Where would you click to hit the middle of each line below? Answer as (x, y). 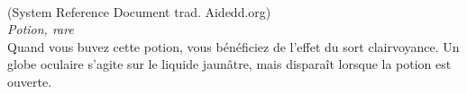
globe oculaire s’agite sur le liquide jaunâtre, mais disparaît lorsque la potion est (229, 64)
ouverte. (30, 81)
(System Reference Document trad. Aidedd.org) (139, 11)
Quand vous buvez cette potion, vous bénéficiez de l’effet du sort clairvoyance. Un (233, 46)
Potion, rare (41, 29)
